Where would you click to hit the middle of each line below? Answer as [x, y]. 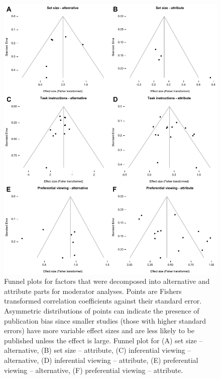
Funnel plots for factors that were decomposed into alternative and [107, 281]
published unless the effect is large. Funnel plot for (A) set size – [103, 340]
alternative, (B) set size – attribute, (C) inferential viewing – [98, 350]
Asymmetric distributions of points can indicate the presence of [102, 311]
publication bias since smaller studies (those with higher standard [105, 320]
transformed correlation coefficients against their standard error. [103, 301]
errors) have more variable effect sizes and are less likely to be [99, 330]
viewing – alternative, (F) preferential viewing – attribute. [94, 370]
